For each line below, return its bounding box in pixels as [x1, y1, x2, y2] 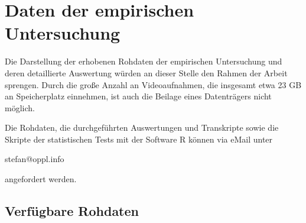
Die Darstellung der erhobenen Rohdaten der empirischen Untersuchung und [5, 55, 282, 67]
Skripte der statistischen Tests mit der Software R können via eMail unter [5, 132, 273, 145]
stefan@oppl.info [5, 153, 64, 165]
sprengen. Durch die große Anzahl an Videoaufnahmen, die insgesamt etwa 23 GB [5, 78, 302, 91]
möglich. [5, 101, 35, 114]
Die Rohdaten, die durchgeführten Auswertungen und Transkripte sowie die [5, 121, 279, 134]
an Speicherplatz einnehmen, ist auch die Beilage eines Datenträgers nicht [5, 90, 272, 102]
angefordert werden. [5, 173, 77, 185]
